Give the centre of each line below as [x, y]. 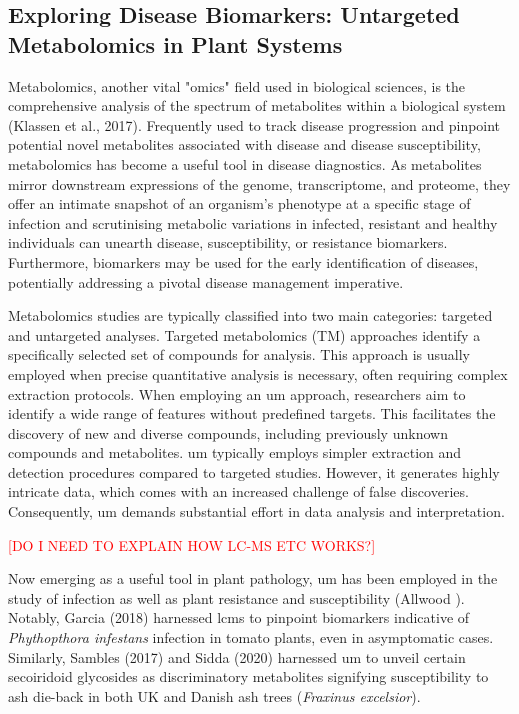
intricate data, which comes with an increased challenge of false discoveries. [238, 491]
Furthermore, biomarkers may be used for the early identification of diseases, [243, 261]
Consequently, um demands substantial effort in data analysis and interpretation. [256, 511]
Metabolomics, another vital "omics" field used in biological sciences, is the [237, 85]
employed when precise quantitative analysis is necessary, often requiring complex [258, 373]
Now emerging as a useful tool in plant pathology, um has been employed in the [253, 578]
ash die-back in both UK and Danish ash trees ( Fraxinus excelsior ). [214, 695]
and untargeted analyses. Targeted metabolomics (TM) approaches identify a [244, 334]
